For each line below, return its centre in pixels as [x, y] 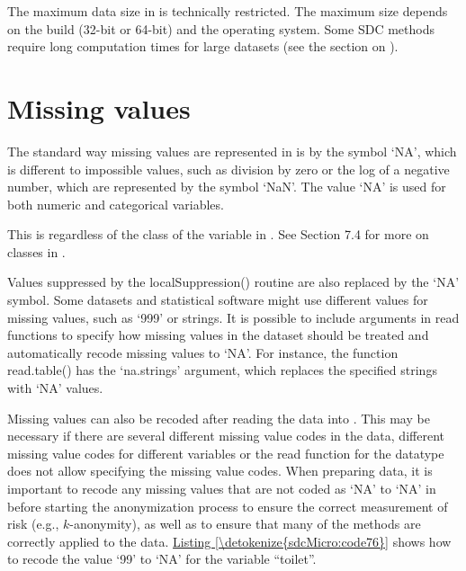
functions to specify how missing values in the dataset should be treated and [218, 335]
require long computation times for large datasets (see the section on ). [203, 46]
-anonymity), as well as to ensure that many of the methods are [245, 524]
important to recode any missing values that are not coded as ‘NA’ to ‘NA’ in [222, 488]
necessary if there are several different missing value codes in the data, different [226, 436]
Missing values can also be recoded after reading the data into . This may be [219, 418]
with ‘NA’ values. [55, 388]
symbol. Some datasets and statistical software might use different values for [218, 300]
